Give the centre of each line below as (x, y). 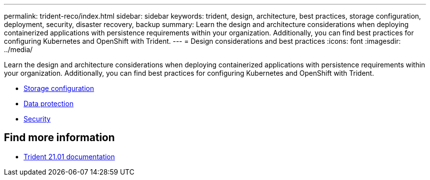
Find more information (59, 138)
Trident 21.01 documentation (69, 156)
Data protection (49, 104)
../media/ (18, 49)
